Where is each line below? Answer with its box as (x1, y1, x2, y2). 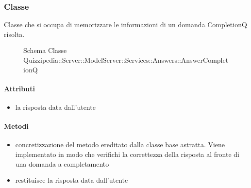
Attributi (4, 83, 35, 93)
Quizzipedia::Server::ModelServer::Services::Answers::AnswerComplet (23, 55, 229, 65)
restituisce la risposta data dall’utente (15, 175, 128, 185)
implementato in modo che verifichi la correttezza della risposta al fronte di (15, 149, 239, 159)
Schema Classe (23, 45, 67, 55)
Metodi (4, 121, 29, 131)
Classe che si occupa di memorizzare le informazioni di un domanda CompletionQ (4, 19, 247, 30)
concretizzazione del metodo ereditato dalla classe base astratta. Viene (15, 139, 225, 150)
